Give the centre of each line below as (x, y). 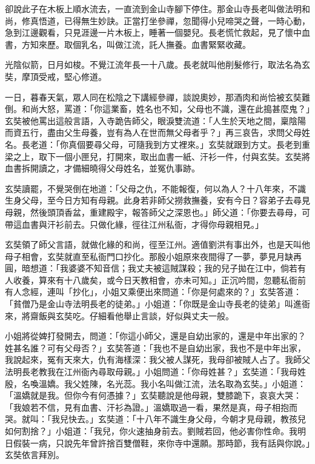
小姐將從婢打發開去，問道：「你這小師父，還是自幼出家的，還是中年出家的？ (155, 336)
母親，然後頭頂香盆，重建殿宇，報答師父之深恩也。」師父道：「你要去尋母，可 (157, 212)
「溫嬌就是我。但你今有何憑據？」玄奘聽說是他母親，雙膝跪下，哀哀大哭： (153, 395)
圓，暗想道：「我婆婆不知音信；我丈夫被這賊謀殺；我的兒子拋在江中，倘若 (151, 268)
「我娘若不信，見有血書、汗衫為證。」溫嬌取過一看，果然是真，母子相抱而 (151, 407)
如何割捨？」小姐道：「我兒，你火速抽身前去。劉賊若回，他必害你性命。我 (151, 431)
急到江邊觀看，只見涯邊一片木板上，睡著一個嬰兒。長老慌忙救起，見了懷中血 (157, 32)
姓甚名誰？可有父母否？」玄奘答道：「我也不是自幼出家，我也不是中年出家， (155, 347)
